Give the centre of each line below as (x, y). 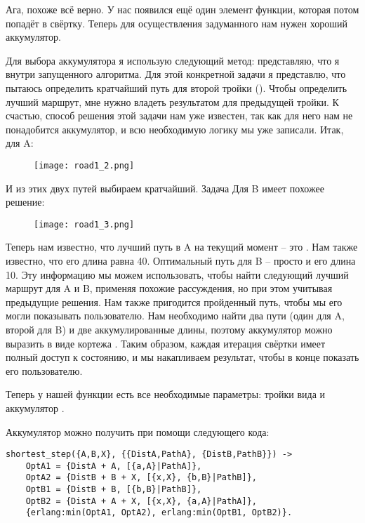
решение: (25, 202)
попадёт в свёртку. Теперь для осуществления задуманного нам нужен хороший (177, 23)
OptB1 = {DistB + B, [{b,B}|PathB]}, (114, 490)
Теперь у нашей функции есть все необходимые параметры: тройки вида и (166, 394)
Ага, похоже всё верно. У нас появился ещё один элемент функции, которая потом (182, 9)
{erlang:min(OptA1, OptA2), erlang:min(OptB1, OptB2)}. (159, 513)
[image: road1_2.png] (84, 165)
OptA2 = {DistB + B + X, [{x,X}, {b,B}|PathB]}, (141, 478)
